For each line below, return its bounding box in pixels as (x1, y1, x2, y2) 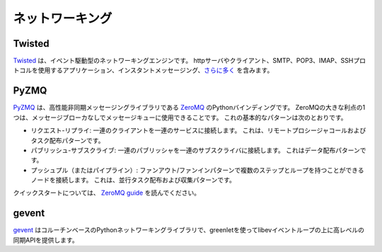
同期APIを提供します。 (13, 236, 79, 244)
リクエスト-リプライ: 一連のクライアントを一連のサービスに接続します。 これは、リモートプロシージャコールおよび (30, 126, 366, 134)
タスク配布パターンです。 (30, 136, 105, 144)
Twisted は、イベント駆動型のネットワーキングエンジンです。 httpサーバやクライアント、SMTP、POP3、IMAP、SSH (13, 57, 354, 65)
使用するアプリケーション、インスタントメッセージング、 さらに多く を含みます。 (37, 66, 274, 74)
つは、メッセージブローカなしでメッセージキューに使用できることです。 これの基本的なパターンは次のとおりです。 (13, 113, 347, 122)
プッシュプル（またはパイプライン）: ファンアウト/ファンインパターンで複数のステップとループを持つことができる (30, 166, 364, 174)
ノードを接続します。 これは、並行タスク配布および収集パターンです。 (30, 176, 236, 184)
